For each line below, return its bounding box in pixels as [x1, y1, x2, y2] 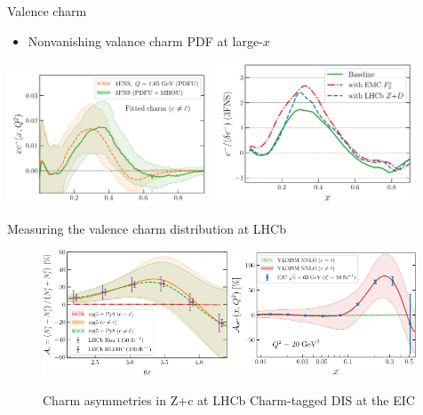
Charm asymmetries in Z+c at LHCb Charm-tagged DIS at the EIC [43, 391, 415, 409]
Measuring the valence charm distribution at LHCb [7, 219, 286, 237]
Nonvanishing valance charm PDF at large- [28, 31, 263, 50]
